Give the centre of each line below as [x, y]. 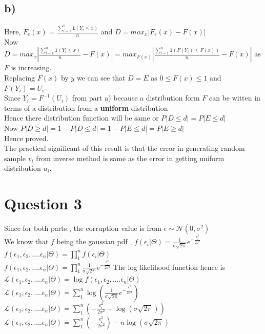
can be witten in [235, 98]
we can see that [101, 78]
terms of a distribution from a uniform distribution [86, 107]
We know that [26, 241]
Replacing [20, 78]
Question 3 [43, 203]
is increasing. [31, 67]
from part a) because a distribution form [136, 98]
